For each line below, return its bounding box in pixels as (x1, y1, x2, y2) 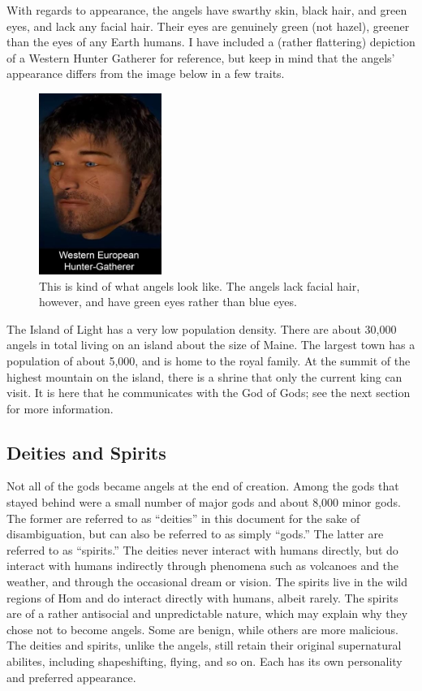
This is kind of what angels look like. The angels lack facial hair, (39, 277, 360, 294)
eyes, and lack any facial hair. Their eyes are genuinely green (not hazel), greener (6, 17, 410, 34)
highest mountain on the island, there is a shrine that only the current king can (6, 368, 403, 385)
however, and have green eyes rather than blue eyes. (39, 293, 297, 310)
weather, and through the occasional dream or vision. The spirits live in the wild (6, 573, 408, 590)
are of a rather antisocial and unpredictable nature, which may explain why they (6, 605, 408, 622)
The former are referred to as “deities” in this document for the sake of (6, 509, 360, 526)
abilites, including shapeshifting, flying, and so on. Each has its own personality (6, 653, 403, 670)
